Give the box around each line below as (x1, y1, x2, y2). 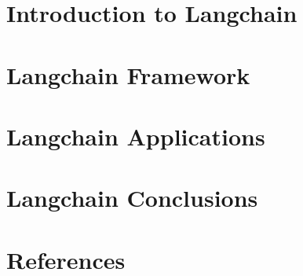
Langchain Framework (6, 58, 250, 90)
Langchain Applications (6, 120, 265, 152)
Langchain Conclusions (6, 182, 258, 214)
